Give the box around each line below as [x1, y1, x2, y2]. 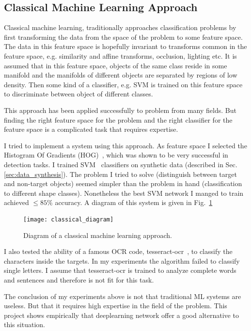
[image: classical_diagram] [23, 216, 114, 223]
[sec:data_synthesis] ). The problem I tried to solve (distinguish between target [4, 169, 237, 179]
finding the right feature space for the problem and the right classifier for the [4, 114, 233, 125]
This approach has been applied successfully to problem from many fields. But [4, 105, 236, 115]
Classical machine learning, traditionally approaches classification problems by [4, 22, 236, 32]
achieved [4, 197, 29, 207]
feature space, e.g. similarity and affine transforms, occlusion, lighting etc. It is [4, 50, 237, 61]
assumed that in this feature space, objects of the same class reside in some [4, 60, 227, 70]
